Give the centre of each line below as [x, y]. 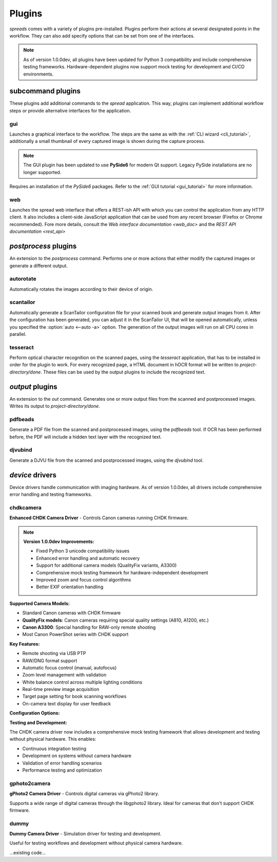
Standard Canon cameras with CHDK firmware [72, 613]
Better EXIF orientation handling [70, 587]
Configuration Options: [35, 713]
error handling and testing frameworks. [51, 494]
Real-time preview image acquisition [61, 689]
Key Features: [25, 644]
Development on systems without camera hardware [77, 756]
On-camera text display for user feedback [67, 703]
